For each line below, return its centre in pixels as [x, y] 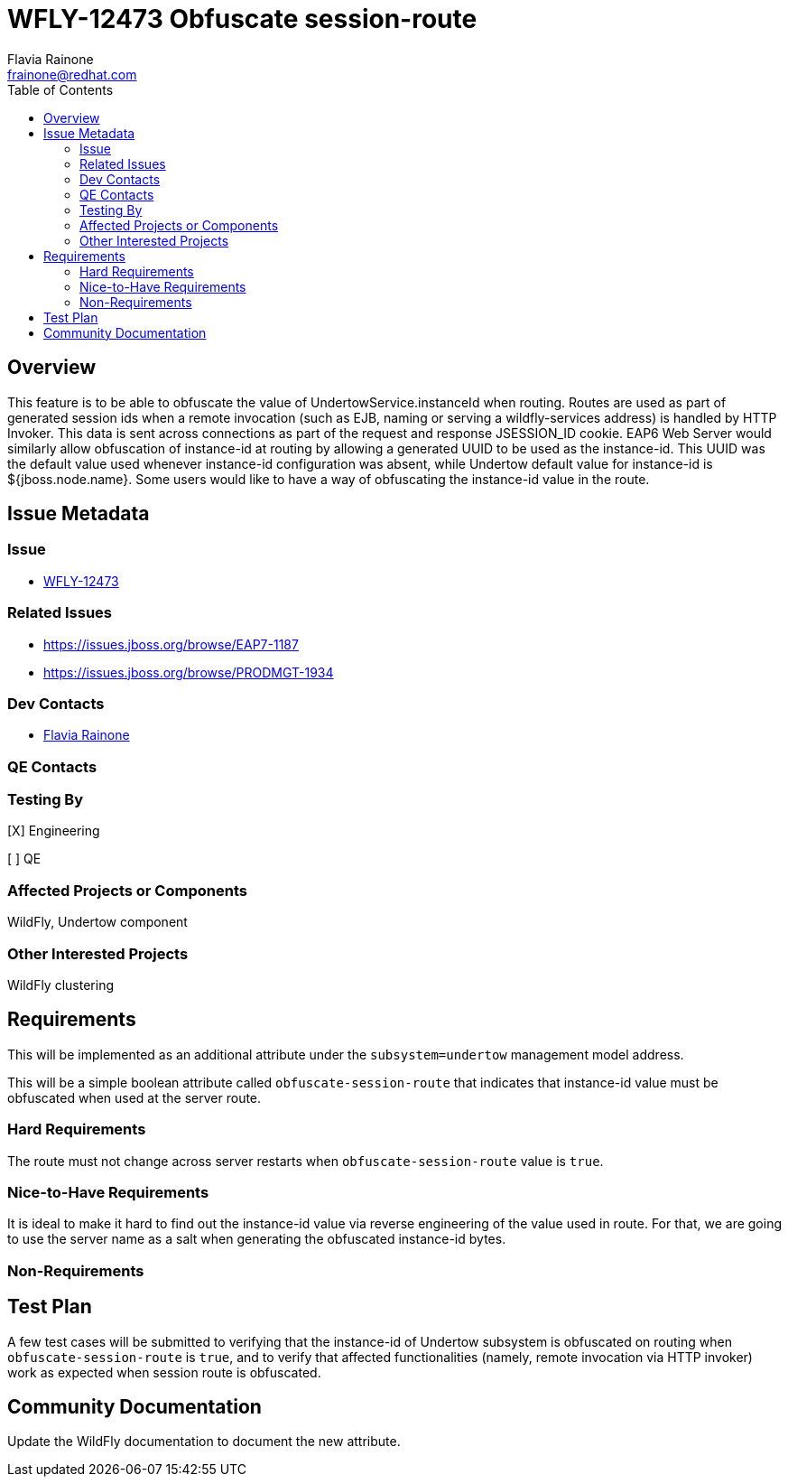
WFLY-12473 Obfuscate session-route [242, 19]
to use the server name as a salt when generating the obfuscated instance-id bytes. [257, 1239]
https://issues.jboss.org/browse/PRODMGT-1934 [189, 672]
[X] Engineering [54, 831]
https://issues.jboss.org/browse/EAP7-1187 [171, 644]
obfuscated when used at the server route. [134, 1097]
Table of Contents [60, 89]
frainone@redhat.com [72, 74]
